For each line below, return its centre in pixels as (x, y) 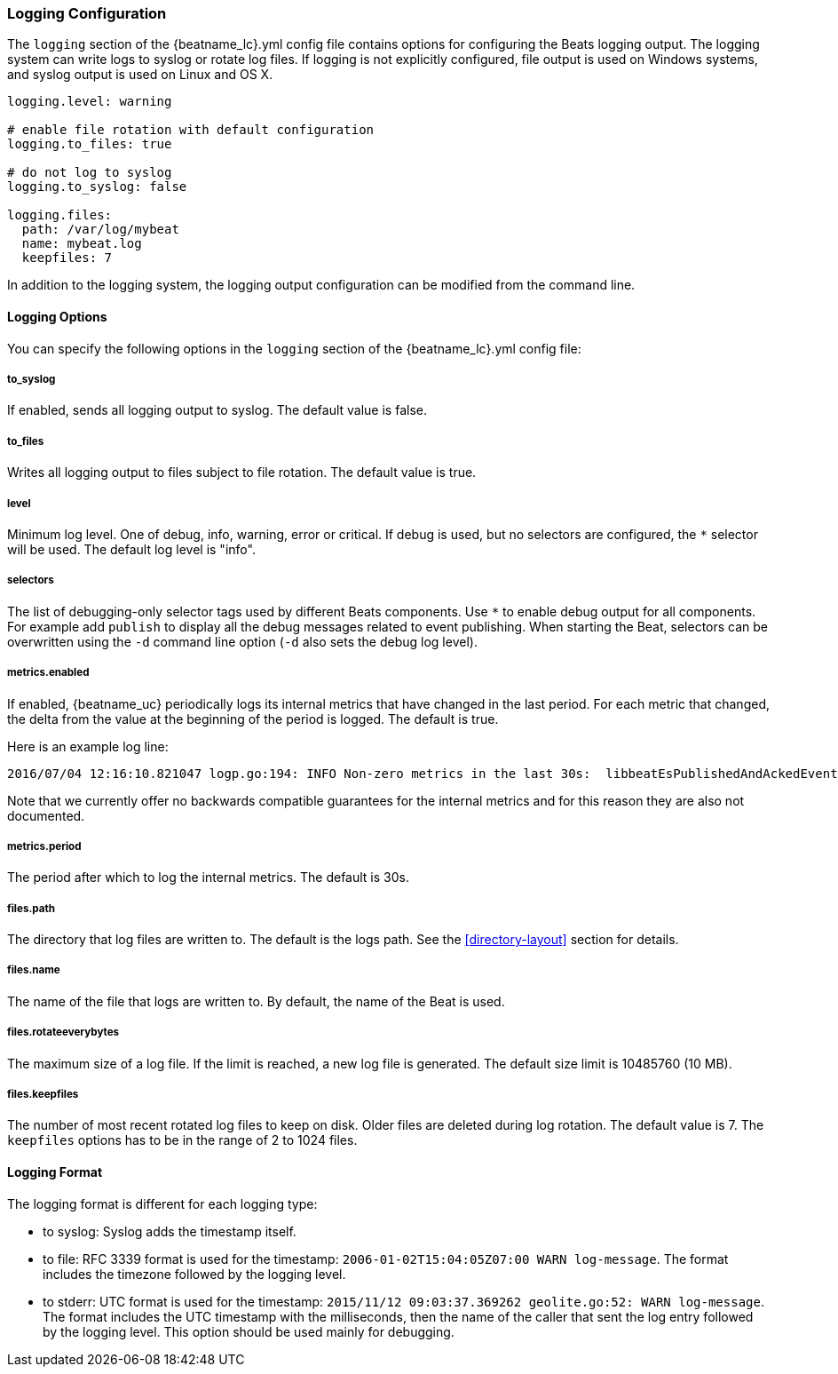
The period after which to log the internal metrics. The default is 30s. (208, 878)
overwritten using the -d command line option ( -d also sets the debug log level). (242, 641)
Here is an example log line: (88, 746)
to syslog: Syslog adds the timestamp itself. (170, 1231)
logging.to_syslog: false (97, 187)
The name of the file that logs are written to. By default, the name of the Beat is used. (256, 1001)
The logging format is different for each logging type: (162, 1203)
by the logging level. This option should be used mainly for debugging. (249, 1331)
